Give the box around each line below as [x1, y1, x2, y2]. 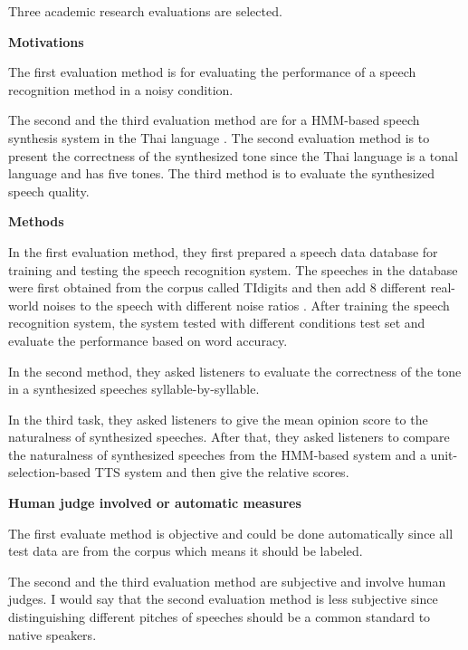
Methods [8, 212, 64, 231]
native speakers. [8, 625, 97, 644]
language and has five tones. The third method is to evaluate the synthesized [8, 164, 435, 183]
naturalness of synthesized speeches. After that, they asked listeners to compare [8, 427, 450, 446]
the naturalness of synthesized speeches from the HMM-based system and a [8, 444, 426, 464]
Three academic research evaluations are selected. [8, 2, 282, 20]
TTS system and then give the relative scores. [94, 463, 349, 482]
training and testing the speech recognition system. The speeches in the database [8, 260, 458, 279]
